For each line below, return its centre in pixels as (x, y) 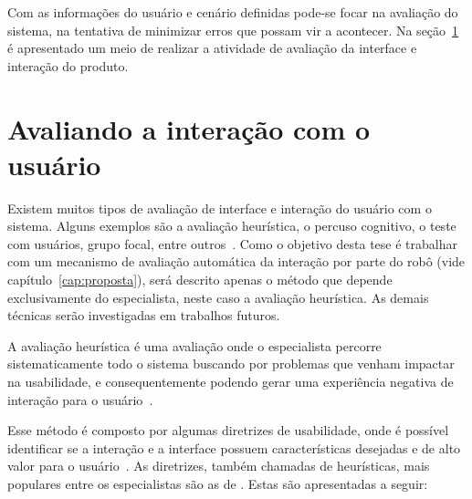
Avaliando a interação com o (189, 128)
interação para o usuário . (80, 399)
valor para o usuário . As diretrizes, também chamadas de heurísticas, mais (219, 466)
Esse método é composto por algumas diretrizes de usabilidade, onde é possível (228, 430)
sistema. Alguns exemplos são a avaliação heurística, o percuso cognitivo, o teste (232, 226)
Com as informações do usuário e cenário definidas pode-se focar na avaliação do (233, 12)
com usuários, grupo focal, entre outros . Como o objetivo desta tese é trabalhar (232, 243)
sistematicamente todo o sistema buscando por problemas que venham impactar (231, 364)
